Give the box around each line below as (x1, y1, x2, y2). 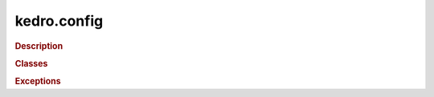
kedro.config (14, 12, 104, 30)
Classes (14, 58, 48, 69)
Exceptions (14, 76, 61, 87)
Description (14, 40, 63, 51)
